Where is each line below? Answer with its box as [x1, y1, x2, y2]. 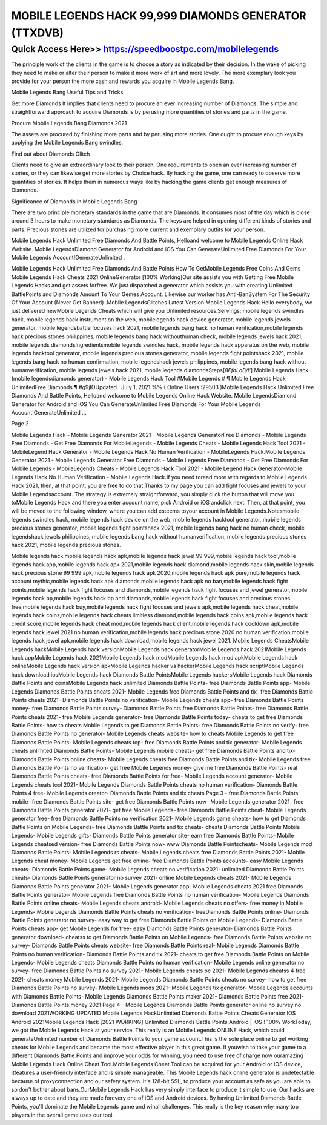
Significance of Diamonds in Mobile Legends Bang [11, 197, 137, 205]
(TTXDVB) [11, 26, 64, 39]
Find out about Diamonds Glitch [11, 150, 90, 157]
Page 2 [11, 420, 30, 427]
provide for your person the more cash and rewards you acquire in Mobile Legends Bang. [11, 77, 234, 85]
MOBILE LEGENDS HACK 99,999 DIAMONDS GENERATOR [11, 9, 306, 22]
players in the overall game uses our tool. [11, 1111, 114, 1119]
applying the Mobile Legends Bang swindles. [11, 139, 124, 146]
